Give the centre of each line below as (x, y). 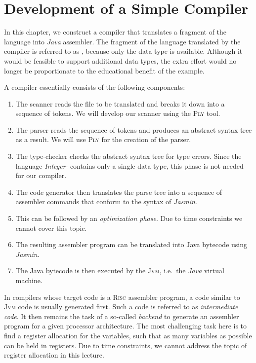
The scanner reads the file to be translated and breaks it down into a (120, 103)
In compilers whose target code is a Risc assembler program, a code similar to (122, 297)
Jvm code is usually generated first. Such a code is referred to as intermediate (121, 307)
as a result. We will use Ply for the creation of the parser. (103, 139)
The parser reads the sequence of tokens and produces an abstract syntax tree (134, 129)
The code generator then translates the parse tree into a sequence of (119, 192)
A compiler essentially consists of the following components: (95, 87)
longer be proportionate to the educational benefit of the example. (104, 70)
